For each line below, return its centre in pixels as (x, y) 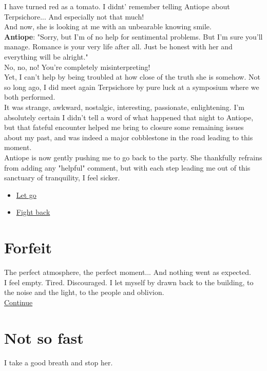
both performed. (30, 97)
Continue (18, 302)
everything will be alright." (46, 56)
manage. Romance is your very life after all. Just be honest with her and (118, 47)
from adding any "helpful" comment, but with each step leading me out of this (127, 167)
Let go (26, 194)
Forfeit (28, 247)
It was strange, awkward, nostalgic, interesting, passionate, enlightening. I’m (125, 107)
